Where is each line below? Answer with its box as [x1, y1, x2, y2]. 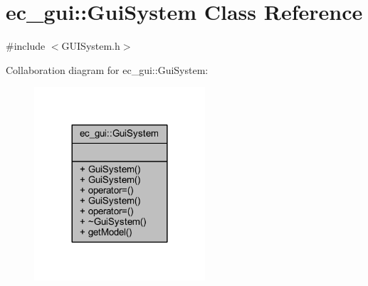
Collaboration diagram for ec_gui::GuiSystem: [6, 62, 209, 77]
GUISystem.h [61, 38, 120, 53]
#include [6, 38, 46, 53]
